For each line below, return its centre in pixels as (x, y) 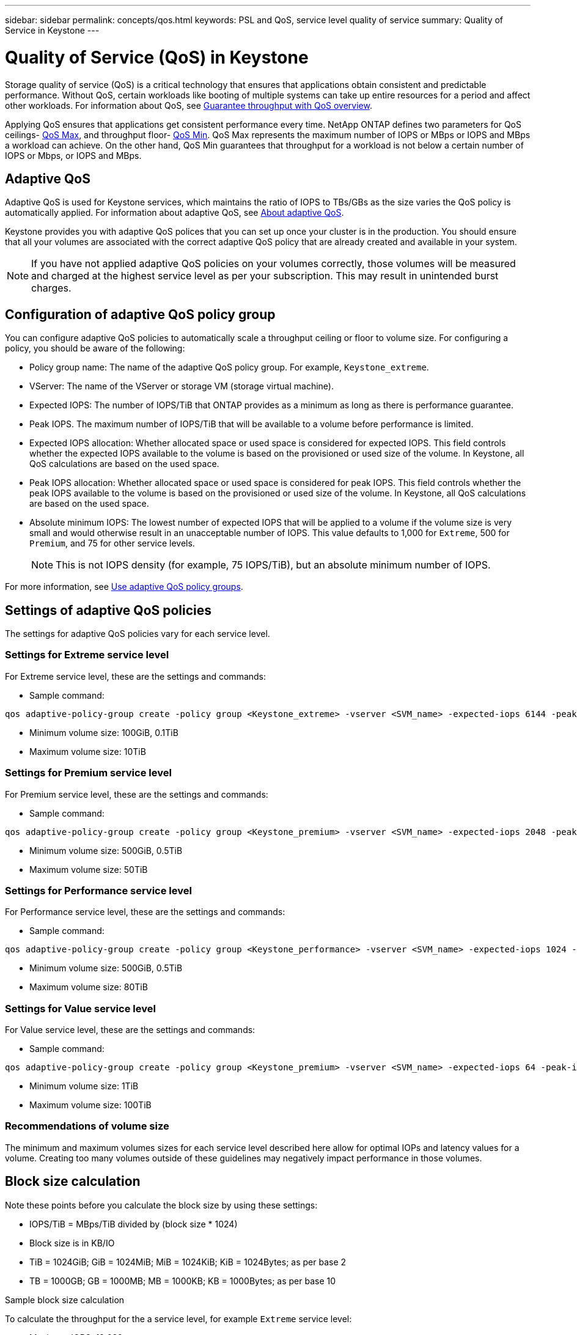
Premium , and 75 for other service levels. (112, 543)
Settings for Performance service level (98, 890)
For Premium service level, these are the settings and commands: (137, 794)
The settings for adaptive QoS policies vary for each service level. (138, 634)
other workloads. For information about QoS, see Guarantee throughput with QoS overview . (189, 105)
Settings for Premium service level (88, 773)
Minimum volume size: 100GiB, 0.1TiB (104, 732)
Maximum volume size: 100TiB (90, 1105)
